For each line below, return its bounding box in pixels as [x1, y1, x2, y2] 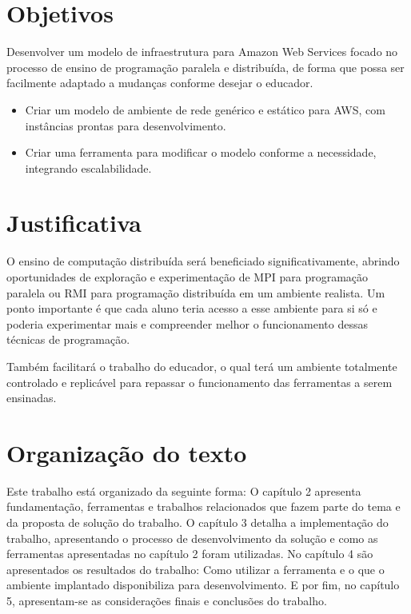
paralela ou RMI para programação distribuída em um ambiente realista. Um [6, 284, 385, 301]
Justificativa [6, 206, 142, 239]
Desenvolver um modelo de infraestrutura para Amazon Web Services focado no [6, 43, 398, 60]
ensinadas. [6, 389, 57, 406]
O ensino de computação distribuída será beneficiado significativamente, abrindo [6, 253, 400, 269]
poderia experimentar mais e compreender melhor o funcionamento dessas [6, 315, 369, 332]
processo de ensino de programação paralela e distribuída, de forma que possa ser [6, 58, 405, 75]
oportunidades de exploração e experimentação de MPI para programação [6, 269, 369, 285]
